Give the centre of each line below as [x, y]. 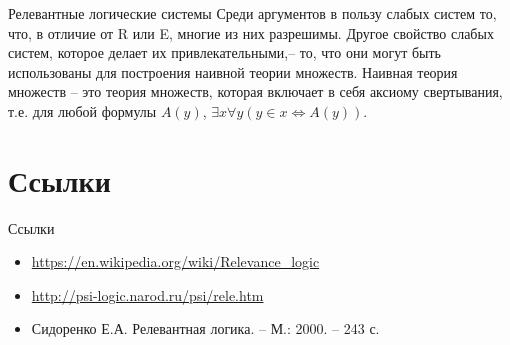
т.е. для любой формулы [82, 110]
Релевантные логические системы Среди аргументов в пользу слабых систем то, [252, 13]
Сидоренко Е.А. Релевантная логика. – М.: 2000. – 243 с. [205, 328]
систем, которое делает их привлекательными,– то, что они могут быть [224, 52]
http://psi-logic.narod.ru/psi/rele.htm [147, 294]
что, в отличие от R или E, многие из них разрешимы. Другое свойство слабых [251, 32]
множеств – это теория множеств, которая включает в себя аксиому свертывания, [255, 91]
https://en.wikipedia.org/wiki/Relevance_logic [175, 261]
